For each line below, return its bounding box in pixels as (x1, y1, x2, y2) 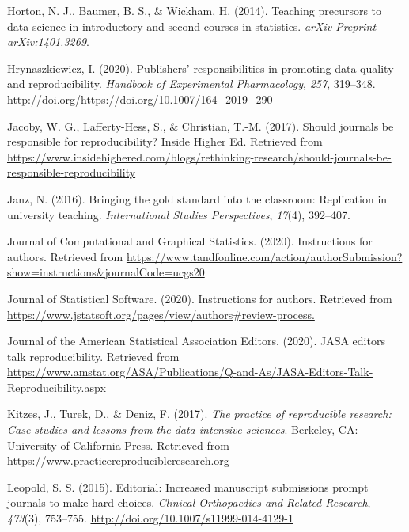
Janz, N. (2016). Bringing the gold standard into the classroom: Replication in (7, 190, 388, 207)
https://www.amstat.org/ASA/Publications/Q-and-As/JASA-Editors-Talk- (7, 363, 373, 380)
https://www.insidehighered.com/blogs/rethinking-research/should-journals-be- (7, 148, 392, 165)
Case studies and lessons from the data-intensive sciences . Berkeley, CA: (7, 421, 358, 438)
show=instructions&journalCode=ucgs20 (7, 264, 205, 280)
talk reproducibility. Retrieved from (7, 348, 180, 364)
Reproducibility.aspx (7, 378, 106, 395)
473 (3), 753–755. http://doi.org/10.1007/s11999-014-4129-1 (7, 510, 293, 526)
